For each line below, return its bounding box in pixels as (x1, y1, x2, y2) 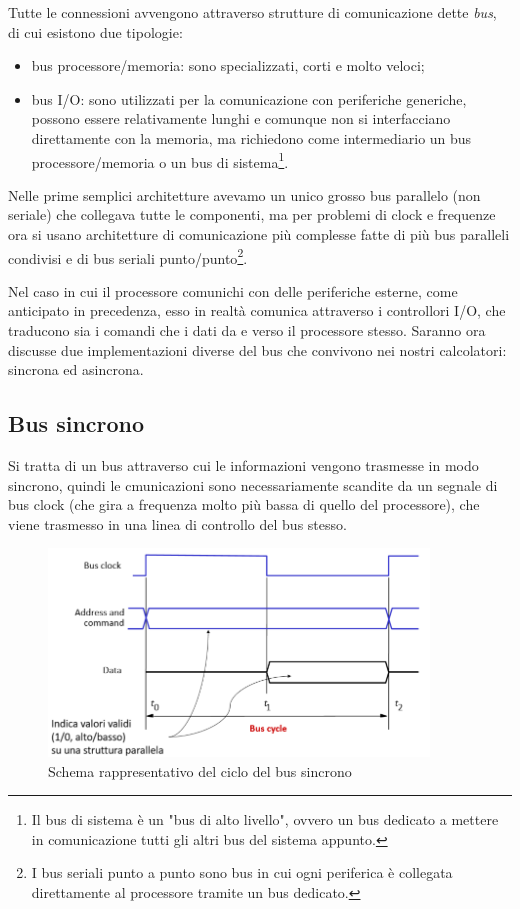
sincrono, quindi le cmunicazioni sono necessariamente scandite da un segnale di (8, 474, 498, 495)
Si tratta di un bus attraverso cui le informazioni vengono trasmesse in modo (8, 455, 479, 476)
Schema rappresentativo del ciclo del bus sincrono (48, 760, 352, 781)
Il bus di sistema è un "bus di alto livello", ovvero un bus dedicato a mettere (31, 809, 499, 830)
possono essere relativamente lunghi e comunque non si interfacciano (31, 108, 451, 129)
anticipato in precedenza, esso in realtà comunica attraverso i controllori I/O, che (8, 300, 506, 321)
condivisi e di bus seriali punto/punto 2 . (8, 244, 248, 268)
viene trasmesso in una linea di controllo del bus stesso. (8, 513, 347, 534)
